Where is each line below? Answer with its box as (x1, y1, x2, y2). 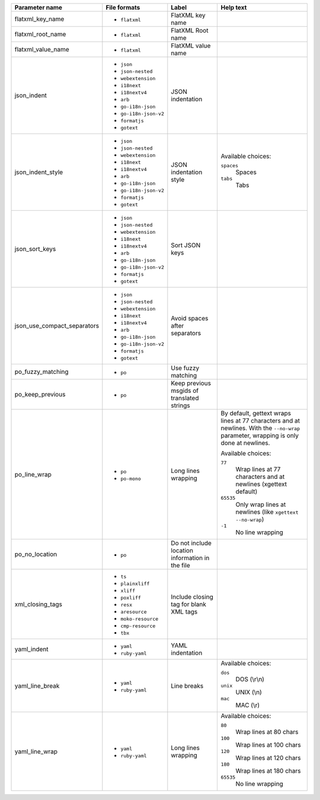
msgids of (171, 386, 199, 395)
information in (171, 554, 210, 562)
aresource (120, 609, 148, 615)
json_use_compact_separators (14, 322, 100, 329)
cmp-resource (120, 623, 156, 629)
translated (171, 394, 199, 402)
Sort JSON (171, 241, 201, 249)
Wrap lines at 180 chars (235, 767, 301, 774)
